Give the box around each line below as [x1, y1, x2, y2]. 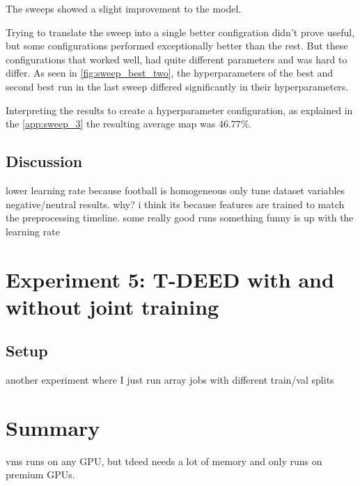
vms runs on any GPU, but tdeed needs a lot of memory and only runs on [6, 453, 322, 468]
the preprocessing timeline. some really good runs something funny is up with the [6, 210, 354, 225]
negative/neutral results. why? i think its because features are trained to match [6, 196, 345, 211]
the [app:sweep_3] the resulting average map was [6, 116, 216, 131]
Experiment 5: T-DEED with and [6, 265, 334, 293]
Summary [6, 413, 100, 441]
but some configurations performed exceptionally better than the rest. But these [6, 38, 348, 53]
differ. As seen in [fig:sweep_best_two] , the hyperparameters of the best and [6, 65, 334, 80]
